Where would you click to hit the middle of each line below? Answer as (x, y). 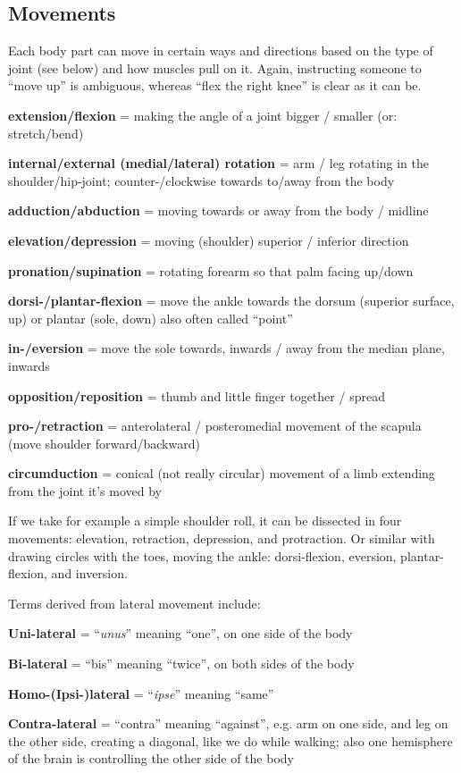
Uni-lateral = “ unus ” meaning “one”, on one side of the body (180, 633)
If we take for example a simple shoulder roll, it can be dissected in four (205, 521)
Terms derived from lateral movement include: (134, 603)
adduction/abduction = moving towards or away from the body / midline (218, 210)
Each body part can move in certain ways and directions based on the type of (221, 50)
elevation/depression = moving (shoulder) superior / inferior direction (209, 240)
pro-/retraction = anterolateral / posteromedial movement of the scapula (215, 426)
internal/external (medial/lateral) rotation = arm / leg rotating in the (219, 163)
